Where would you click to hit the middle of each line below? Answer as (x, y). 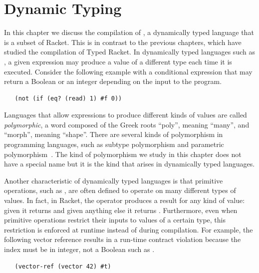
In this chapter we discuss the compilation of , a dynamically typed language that (129, 32)
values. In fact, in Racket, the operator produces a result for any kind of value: (125, 200)
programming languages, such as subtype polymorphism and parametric (114, 144)
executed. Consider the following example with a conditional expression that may (128, 71)
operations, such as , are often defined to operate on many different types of (120, 190)
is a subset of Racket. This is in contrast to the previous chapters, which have (123, 42)
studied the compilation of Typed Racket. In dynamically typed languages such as (129, 52)
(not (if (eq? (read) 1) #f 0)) (68, 98)
